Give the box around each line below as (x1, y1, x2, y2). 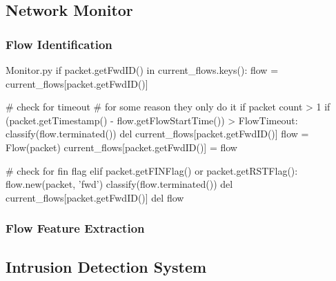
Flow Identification (6, 35, 112, 52)
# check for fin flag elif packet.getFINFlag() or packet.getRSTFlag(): (6, 163, 298, 177)
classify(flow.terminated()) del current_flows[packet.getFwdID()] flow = (6, 126, 309, 141)
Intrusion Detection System (6, 255, 207, 277)
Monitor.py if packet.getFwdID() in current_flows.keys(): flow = (6, 63, 279, 77)
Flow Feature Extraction (6, 220, 145, 237)
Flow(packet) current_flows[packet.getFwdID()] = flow (6, 139, 237, 154)
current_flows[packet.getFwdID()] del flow (6, 190, 184, 204)
